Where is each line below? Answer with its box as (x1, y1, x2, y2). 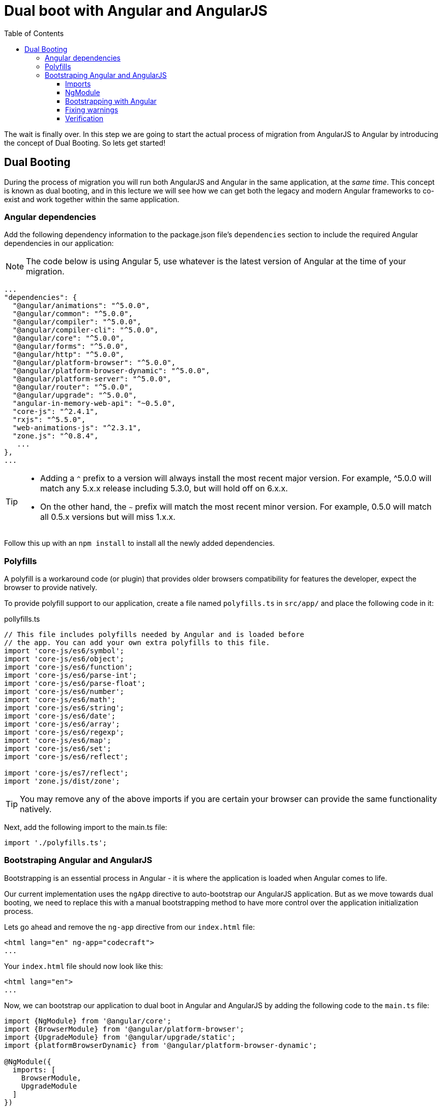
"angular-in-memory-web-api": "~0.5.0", (12, 399, 176, 408)
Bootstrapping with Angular (65, 96, 157, 105)
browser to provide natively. (4, 583, 98, 592)
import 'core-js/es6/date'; (4, 712, 116, 720)
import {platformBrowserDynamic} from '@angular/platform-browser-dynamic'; (4, 1041, 317, 1049)
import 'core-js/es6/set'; (4, 744, 111, 753)
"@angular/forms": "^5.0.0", (12, 342, 129, 351)
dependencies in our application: (4, 239, 114, 248)
